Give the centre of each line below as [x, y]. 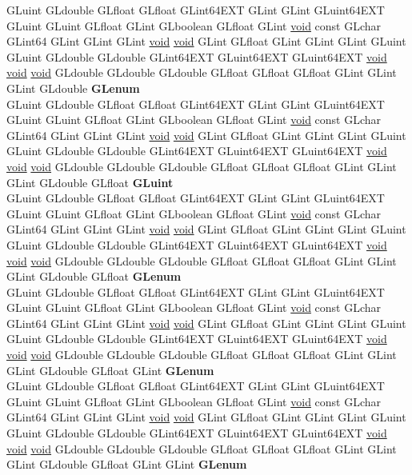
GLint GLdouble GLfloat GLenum [94, 276]
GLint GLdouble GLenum [73, 88]
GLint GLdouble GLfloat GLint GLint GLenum [127, 464]
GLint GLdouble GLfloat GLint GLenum [110, 370]
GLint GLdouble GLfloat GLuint [90, 182]
